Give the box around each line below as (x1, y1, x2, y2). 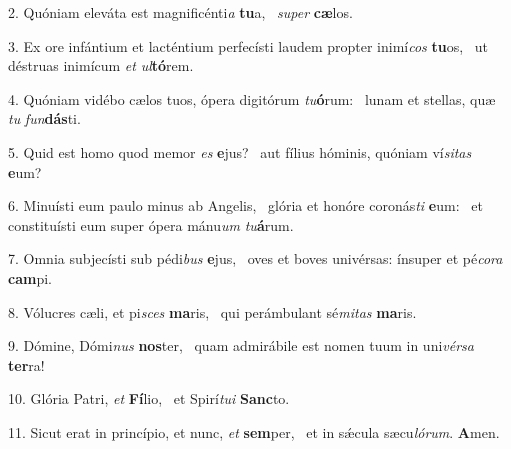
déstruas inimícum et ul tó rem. (8, 55, 194, 76)
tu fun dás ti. (8, 108, 81, 129)
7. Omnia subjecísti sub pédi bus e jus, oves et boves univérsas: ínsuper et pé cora (8, 248, 503, 269)
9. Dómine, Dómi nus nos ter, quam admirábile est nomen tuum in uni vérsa (8, 335, 474, 356)
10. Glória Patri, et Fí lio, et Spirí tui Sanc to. (8, 388, 290, 409)
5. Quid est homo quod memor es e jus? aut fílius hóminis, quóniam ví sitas (8, 141, 472, 162)
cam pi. (8, 267, 52, 288)
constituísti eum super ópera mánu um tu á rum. (8, 214, 294, 235)
